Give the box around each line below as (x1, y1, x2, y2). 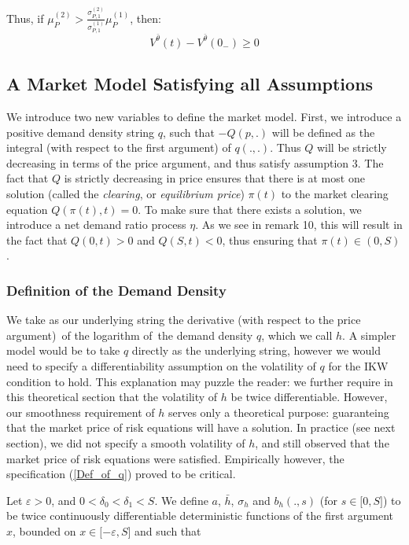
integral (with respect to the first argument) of (6, 139, 231, 156)
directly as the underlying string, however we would (131, 342, 381, 359)
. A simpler (342, 326, 396, 343)
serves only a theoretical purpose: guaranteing (168, 403, 389, 420)
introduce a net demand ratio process (6, 216, 186, 233)
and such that (134, 522, 201, 539)
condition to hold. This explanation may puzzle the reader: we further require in (6, 373, 393, 389)
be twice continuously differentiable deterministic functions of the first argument (6, 507, 394, 524)
